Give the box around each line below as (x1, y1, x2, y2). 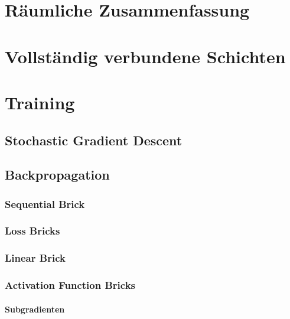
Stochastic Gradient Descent (5, 131, 183, 149)
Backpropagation (5, 165, 110, 184)
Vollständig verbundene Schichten (5, 44, 286, 68)
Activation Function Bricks (5, 278, 136, 292)
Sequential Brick (5, 196, 85, 211)
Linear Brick (5, 250, 66, 265)
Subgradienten (5, 302, 65, 315)
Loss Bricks (5, 223, 60, 238)
